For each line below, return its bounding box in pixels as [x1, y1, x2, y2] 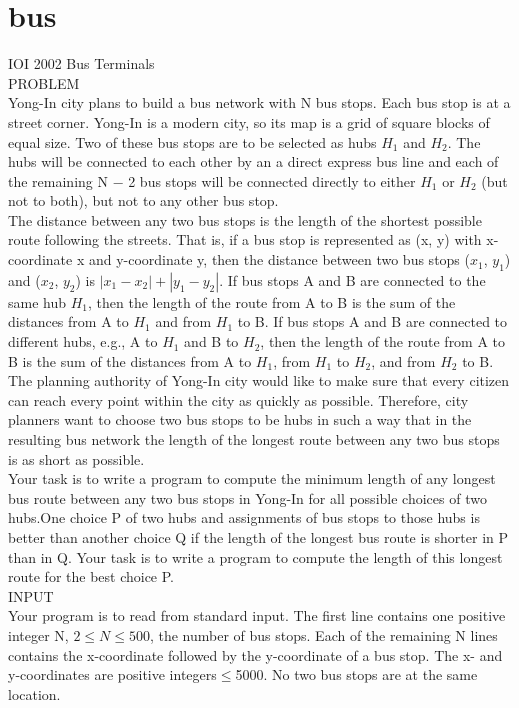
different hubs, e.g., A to [8, 331, 158, 352]
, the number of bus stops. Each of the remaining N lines [149, 624, 498, 645]
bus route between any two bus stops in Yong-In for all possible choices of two [8, 487, 487, 508]
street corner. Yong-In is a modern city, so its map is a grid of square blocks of [8, 111, 490, 132]
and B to [184, 331, 239, 352]
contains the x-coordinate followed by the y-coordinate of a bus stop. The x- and [8, 644, 503, 665]
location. [8, 683, 61, 704]
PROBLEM [8, 72, 80, 93]
